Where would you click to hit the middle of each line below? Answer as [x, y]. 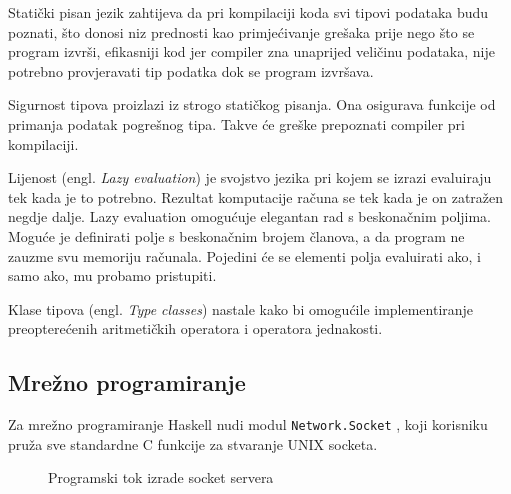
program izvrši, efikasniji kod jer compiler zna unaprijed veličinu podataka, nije [251, 51]
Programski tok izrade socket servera [161, 477]
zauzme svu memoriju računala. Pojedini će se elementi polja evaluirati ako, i [244, 255]
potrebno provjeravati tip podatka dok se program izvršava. [191, 70]
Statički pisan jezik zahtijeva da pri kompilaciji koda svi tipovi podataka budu [248, 12]
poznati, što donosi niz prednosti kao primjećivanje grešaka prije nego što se [241, 31]
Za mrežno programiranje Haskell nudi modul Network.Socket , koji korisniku [248, 424]
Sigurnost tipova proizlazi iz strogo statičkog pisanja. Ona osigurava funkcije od [252, 104]
